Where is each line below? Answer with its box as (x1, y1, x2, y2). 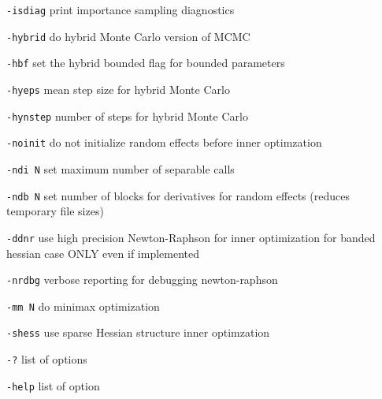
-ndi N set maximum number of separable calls (6, 160, 235, 177)
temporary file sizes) (6, 203, 104, 219)
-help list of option (6, 377, 100, 393)
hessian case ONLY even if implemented (6, 244, 199, 261)
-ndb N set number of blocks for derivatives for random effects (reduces (6, 187, 350, 203)
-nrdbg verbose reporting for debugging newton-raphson (6, 271, 278, 288)
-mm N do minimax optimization (6, 297, 160, 314)
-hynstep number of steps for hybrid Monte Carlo (6, 107, 248, 124)
